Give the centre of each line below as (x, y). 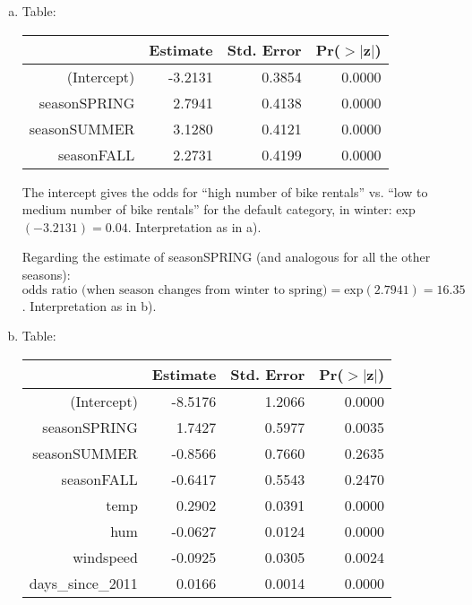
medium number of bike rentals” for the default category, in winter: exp (219, 209)
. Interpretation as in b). (89, 305)
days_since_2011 (83, 583)
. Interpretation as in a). (194, 226)
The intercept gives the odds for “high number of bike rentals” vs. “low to (225, 191)
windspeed (105, 557)
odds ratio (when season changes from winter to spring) (175, 290)
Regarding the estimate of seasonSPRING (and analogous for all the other (226, 257)
